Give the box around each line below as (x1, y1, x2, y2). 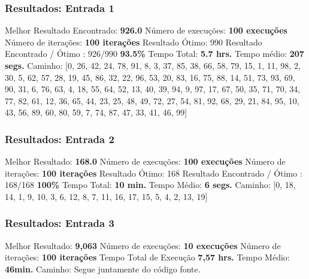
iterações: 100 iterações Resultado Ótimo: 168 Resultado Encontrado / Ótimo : (5, 166, 302, 179)
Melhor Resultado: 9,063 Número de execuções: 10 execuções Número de (5, 239, 281, 251)
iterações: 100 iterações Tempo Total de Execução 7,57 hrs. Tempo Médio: (5, 251, 290, 263)
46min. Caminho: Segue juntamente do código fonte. (5, 262, 201, 275)
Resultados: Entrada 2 (5, 131, 114, 146)
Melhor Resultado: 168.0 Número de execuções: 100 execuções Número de (5, 155, 286, 168)
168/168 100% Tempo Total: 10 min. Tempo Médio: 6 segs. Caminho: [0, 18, (5, 178, 296, 191)
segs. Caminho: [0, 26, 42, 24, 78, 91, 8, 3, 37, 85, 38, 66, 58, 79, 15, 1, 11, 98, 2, (5, 59, 301, 71)
